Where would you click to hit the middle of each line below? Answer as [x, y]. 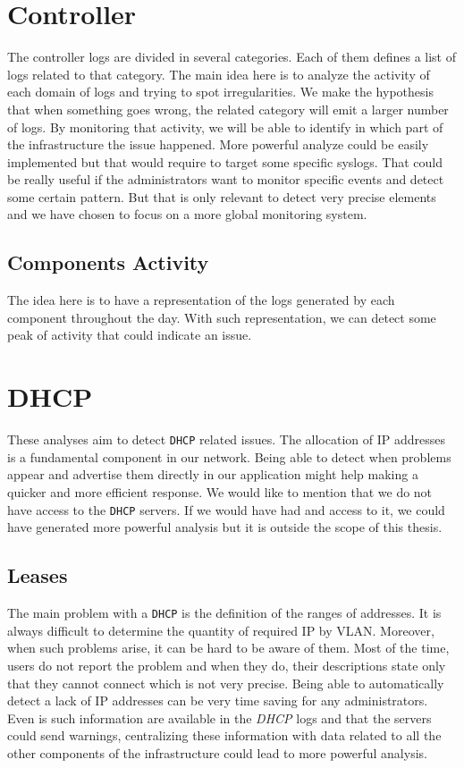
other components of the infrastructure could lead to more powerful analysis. [217, 752]
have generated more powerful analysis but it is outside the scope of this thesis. [225, 527]
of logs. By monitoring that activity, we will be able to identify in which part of [225, 127]
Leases [38, 575]
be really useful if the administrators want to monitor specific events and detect [226, 179]
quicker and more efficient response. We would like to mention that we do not [220, 492]
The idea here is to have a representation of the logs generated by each [201, 300]
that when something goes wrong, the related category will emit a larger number [228, 109]
